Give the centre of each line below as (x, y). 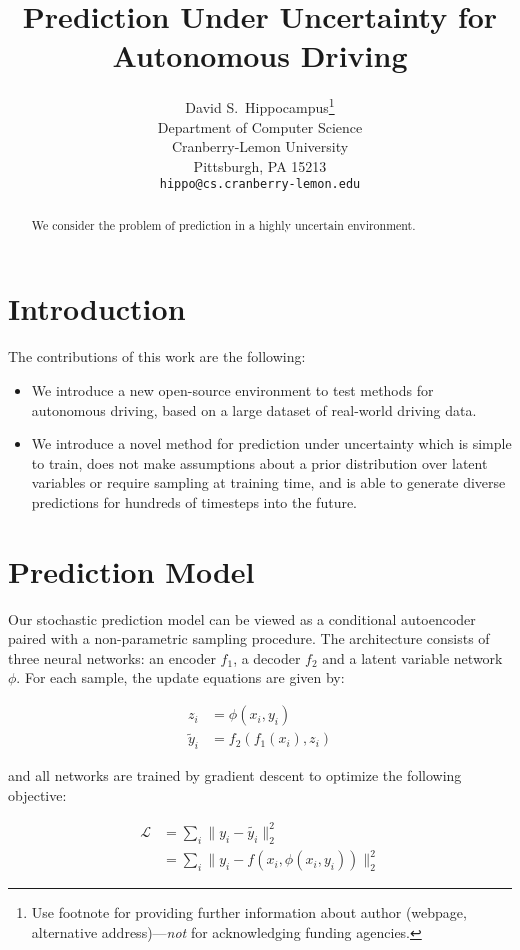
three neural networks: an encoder (112, 657)
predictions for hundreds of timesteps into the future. (194, 501)
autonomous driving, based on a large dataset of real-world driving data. (254, 409)
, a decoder (267, 657)
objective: (37, 794)
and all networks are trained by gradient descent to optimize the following (235, 775)
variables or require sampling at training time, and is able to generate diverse (268, 482)
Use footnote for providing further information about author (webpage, (249, 912)
